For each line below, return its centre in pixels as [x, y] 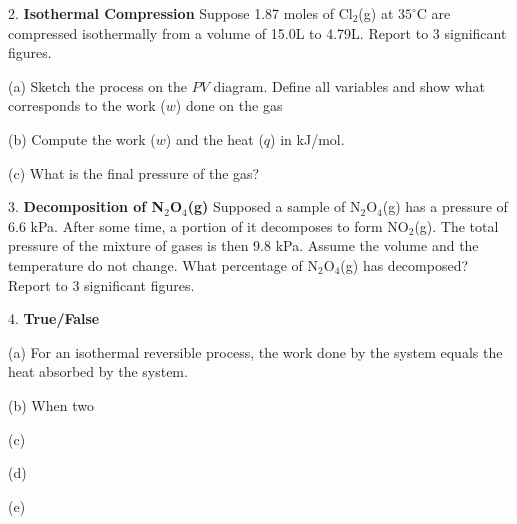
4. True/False [54, 318]
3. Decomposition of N [86, 206]
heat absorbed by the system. [98, 371]
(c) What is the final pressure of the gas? [134, 172]
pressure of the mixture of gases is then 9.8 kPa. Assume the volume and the [243, 245]
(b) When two [51, 404]
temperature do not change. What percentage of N [163, 264]
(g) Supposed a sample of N [274, 206]
